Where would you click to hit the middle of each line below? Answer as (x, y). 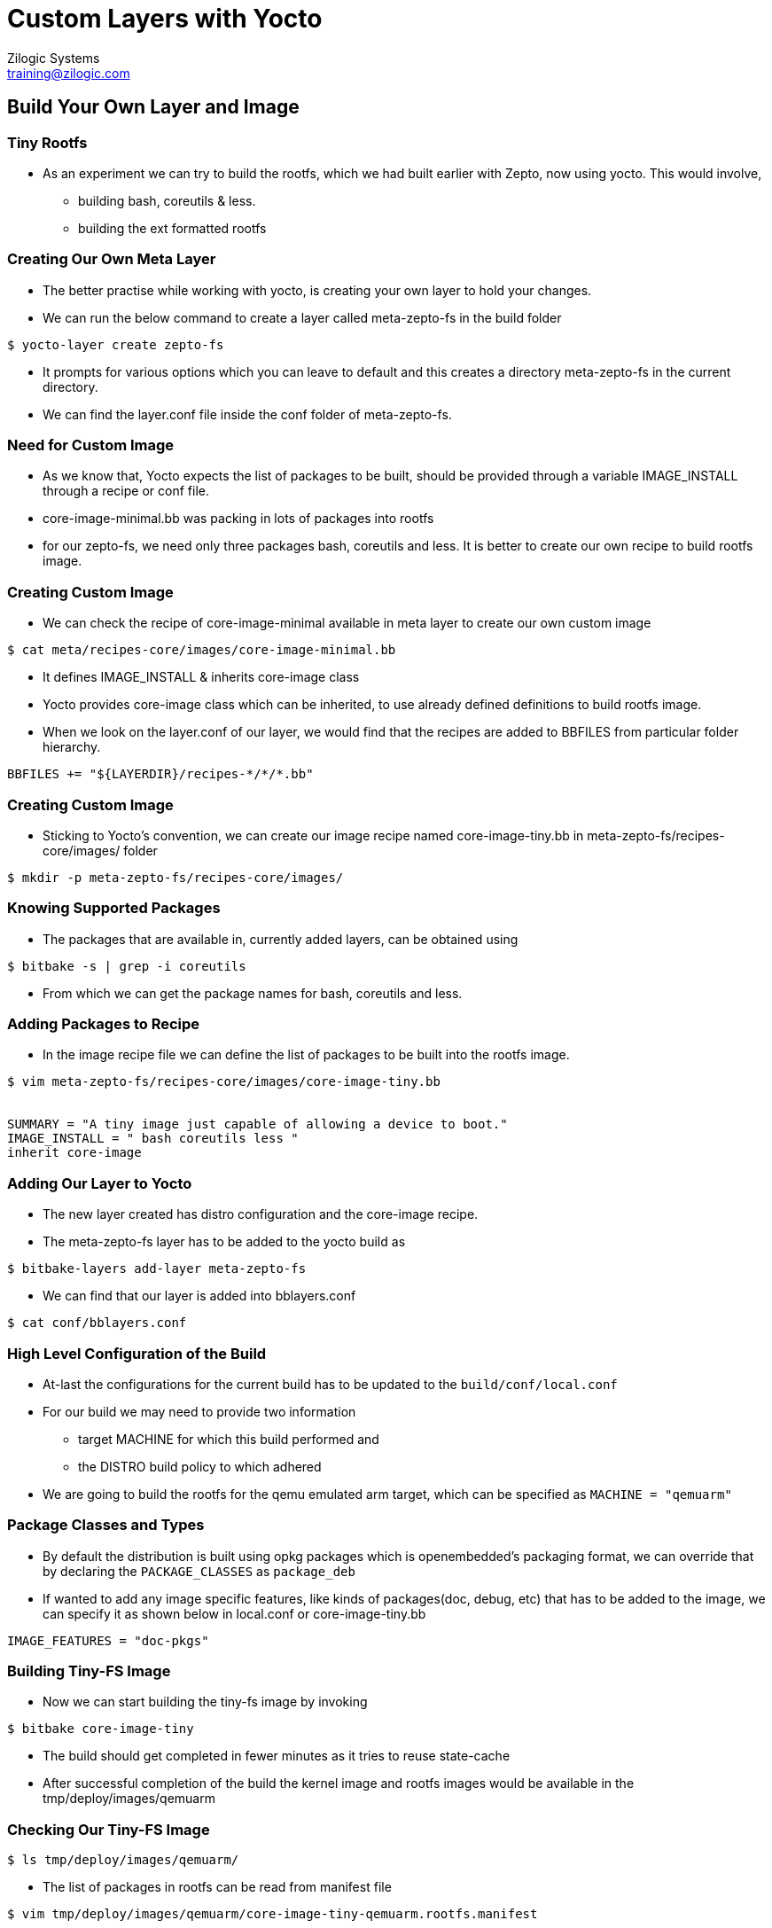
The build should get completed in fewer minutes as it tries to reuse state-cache (277, 1756)
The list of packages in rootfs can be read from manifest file (217, 1887)
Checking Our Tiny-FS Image (109, 1829)
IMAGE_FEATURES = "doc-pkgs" (108, 1640)
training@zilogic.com (69, 73)
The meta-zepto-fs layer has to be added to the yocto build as (224, 1242)
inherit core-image (74, 1153)
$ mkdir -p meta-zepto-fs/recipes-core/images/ (175, 877)
